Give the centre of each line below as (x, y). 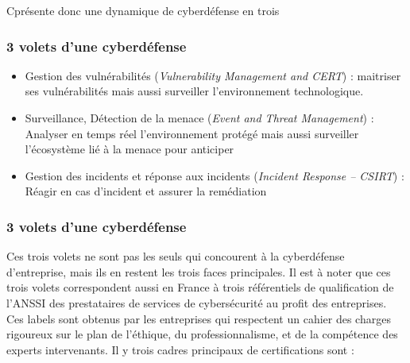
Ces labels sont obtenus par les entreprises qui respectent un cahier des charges (199, 318)
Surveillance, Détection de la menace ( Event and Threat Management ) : (199, 118)
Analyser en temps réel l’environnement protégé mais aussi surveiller (192, 133)
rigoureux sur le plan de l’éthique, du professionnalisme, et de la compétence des (202, 334)
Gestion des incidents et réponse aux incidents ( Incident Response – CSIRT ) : (215, 175)
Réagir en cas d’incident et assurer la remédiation (146, 191)
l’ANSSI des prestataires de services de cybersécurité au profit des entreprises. (197, 302)
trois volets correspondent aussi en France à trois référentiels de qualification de (200, 287)
